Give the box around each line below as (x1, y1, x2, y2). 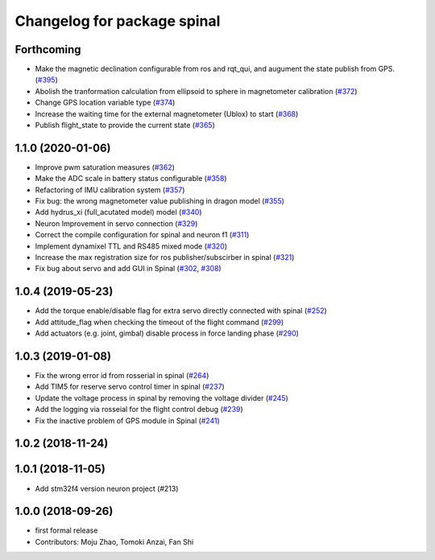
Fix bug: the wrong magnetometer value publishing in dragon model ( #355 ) (35, 196, 285, 206)
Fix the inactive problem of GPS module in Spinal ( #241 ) (35, 415, 221, 426)
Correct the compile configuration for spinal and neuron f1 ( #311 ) (35, 230, 250, 240)
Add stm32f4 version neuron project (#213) (35, 484, 179, 493)
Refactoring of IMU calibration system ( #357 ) (35, 185, 185, 195)
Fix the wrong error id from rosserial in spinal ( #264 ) (35, 371, 209, 381)
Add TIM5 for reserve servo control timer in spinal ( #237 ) (35, 382, 225, 392)
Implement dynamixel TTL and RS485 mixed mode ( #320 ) (35, 241, 228, 251)
